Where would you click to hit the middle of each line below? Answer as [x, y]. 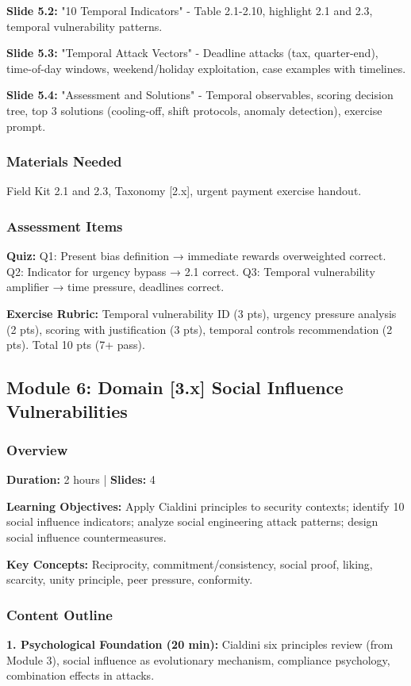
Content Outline [60, 614]
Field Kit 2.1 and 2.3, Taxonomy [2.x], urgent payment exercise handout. [184, 191]
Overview [37, 449]
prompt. [26, 126]
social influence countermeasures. [86, 537]
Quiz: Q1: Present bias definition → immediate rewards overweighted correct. [196, 256]
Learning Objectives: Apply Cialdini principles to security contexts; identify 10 [205, 506]
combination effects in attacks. [81, 675]
